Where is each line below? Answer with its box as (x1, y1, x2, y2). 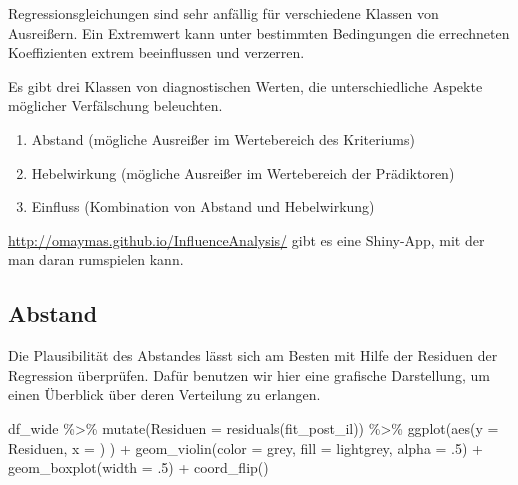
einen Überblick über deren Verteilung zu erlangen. (8, 384, 321, 405)
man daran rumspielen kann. (8, 249, 184, 270)
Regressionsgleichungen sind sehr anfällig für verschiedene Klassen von (8, 3, 439, 23)
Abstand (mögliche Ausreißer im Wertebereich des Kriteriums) (31, 128, 415, 149)
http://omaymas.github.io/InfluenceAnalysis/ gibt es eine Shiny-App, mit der (8, 229, 485, 250)
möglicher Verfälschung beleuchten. (8, 95, 223, 116)
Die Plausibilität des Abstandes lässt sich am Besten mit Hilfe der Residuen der (8, 345, 498, 366)
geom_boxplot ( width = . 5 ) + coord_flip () (8, 457, 269, 478)
